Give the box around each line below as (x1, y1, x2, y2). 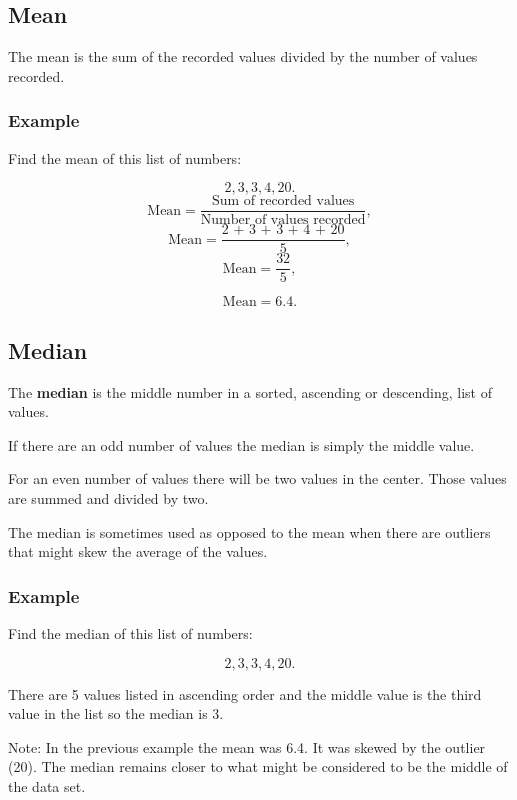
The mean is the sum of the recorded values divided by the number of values (8, 46, 478, 67)
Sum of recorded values (211, 194, 355, 209)
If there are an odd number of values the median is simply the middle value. (8, 434, 475, 455)
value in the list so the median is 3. (8, 703, 224, 724)
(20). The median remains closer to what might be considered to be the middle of (8, 756, 508, 777)
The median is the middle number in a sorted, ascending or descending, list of (8, 381, 492, 402)
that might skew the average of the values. (8, 541, 268, 562)
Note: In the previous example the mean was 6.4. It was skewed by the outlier (8, 736, 486, 757)
